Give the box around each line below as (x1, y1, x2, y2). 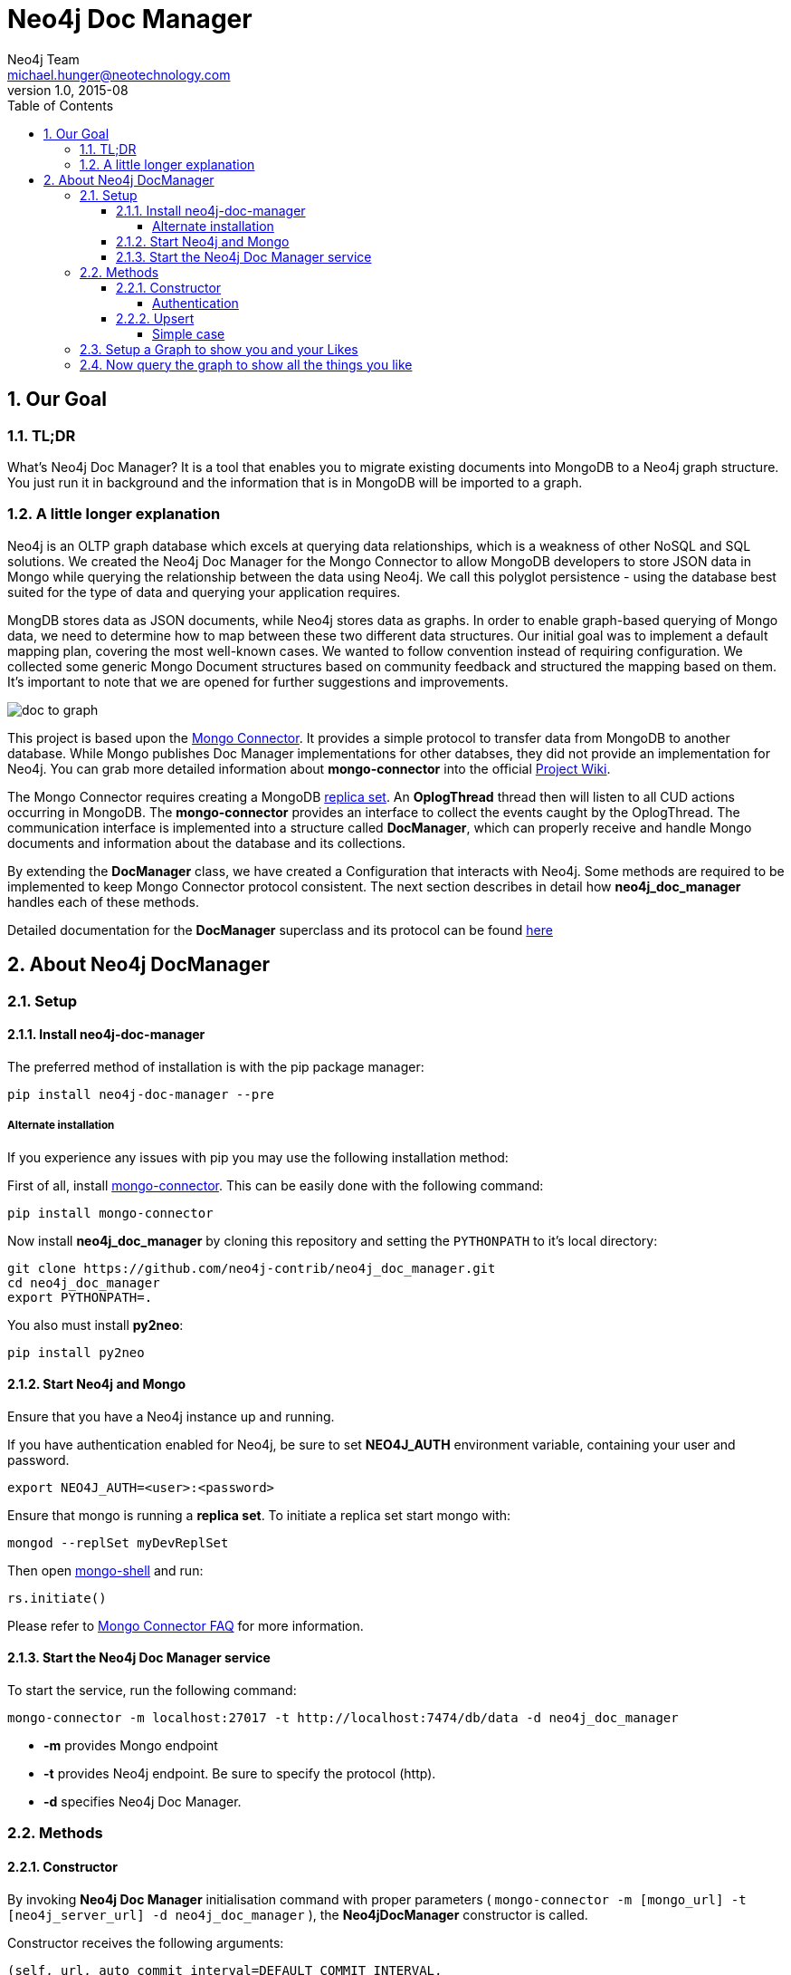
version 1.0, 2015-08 (7, 82, 129, 98)
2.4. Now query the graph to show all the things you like (80, 356, 413, 372)
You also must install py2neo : (7, 1316, 184, 1333)
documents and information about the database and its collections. (7, 834, 406, 851)
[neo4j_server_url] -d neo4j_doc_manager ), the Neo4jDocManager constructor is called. (7, 1906, 588, 1922)
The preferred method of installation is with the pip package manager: (7, 1058, 424, 1074)
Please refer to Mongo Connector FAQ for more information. (7, 1617, 364, 1633)
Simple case (152, 325, 225, 342)
